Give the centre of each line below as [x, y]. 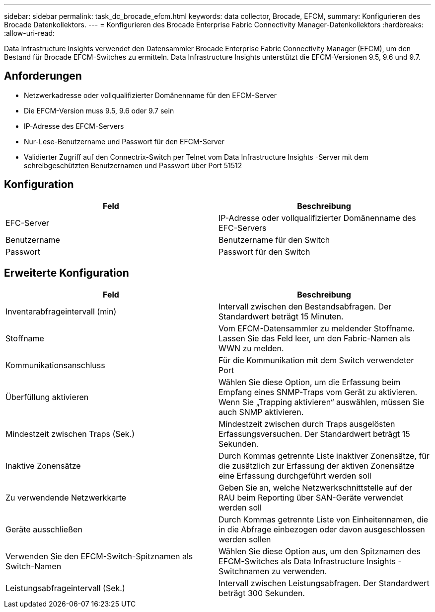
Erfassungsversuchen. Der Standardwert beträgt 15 [314, 434]
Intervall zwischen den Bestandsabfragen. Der [305, 306]
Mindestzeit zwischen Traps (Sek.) [70, 434]
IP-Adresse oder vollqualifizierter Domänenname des [317, 218]
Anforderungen [43, 76]
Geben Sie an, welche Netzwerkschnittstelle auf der [316, 487]
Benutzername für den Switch [274, 240]
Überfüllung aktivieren [47, 397]
